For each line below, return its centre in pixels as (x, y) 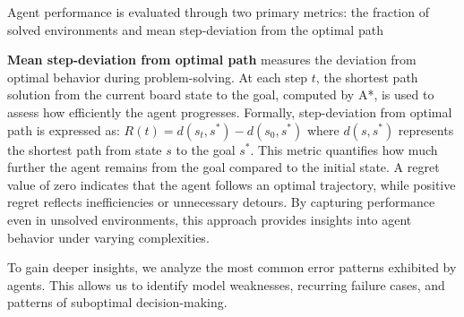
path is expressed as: (64, 129)
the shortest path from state (85, 149)
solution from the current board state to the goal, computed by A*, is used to (221, 94)
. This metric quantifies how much (344, 149)
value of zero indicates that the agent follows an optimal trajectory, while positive (232, 184)
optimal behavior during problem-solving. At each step (158, 77)
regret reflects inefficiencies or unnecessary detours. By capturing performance (221, 202)
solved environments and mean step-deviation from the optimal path (195, 29)
